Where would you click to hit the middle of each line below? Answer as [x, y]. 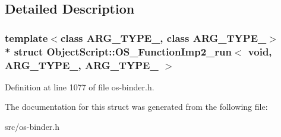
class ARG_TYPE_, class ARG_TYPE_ [163, 37]
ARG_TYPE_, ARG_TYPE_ [82, 65]
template [26, 37]
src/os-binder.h [32, 127]
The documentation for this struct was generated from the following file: [136, 107]
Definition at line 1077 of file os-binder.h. [80, 87]
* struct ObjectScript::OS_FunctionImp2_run [118, 51]
